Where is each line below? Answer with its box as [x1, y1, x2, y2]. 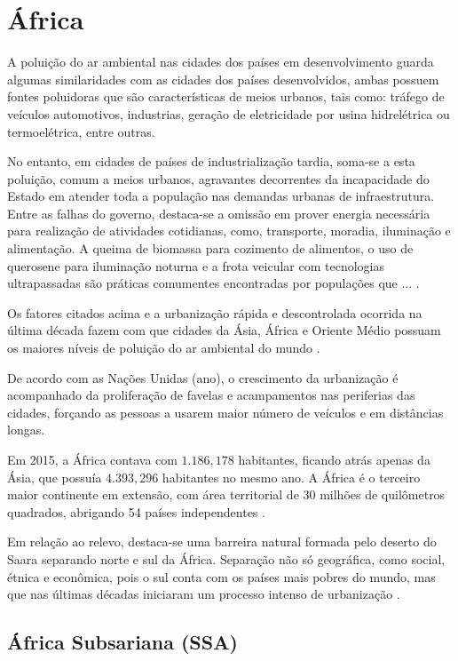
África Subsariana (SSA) [7, 628, 238, 656]
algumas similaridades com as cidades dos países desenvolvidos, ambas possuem [7, 69, 439, 88]
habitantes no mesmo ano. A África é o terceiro [162, 467, 421, 486]
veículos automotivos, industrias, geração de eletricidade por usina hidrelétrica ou [7, 104, 450, 123]
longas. [7, 420, 45, 439]
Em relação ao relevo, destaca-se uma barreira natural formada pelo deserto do [7, 532, 437, 551]
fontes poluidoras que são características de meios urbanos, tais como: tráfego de [7, 87, 445, 106]
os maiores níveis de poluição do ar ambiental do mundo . [7, 338, 320, 357]
